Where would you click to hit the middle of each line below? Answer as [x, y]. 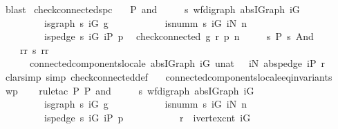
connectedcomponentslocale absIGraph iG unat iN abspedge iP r [177, 63]
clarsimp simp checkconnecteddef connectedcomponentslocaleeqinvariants [169, 76]
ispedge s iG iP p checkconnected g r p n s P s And [179, 36]
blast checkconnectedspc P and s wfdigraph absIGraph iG [152, 9]
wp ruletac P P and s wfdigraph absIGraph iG [130, 90]
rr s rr [34, 49]
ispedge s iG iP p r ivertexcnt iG [147, 117]
